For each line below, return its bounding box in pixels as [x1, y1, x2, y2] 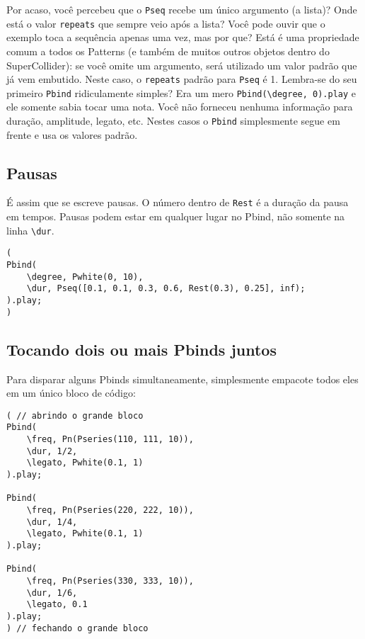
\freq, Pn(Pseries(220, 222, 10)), [26, 504, 194, 515]
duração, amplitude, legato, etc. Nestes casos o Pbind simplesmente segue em [6, 113, 340, 128]
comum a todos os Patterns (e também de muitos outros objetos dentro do [6, 43, 330, 58]
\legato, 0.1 [26, 599, 88, 610]
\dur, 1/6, [26, 587, 78, 598]
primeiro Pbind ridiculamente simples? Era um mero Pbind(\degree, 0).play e [6, 85, 357, 100]
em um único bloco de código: [6, 385, 136, 400]
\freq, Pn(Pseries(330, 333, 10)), [26, 575, 194, 586]
